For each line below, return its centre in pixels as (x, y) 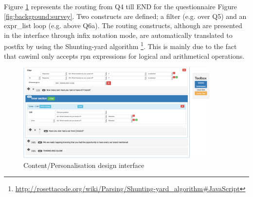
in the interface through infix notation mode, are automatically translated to (118, 35)
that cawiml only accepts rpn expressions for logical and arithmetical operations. (124, 56)
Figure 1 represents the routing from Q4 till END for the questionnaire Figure (120, 6)
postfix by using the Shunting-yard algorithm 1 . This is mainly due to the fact (120, 46)
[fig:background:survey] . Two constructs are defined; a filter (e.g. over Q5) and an (125, 16)
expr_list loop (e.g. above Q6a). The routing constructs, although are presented (123, 25)
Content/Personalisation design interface (84, 165)
